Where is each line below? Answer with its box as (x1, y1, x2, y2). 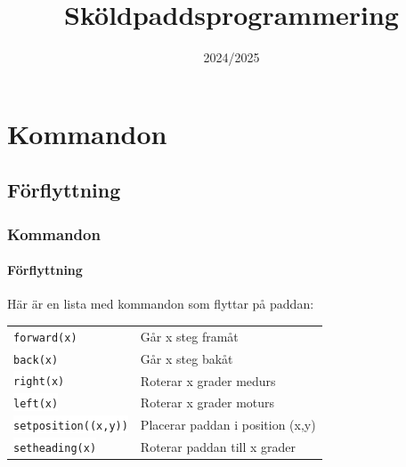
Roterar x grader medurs (140, 371, 276, 390)
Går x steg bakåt (140, 349, 233, 367)
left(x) (13, 398, 59, 411)
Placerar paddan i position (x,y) (140, 415, 316, 434)
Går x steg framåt (140, 326, 239, 345)
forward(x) (13, 331, 77, 344)
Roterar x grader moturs (140, 393, 275, 412)
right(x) (13, 375, 65, 389)
